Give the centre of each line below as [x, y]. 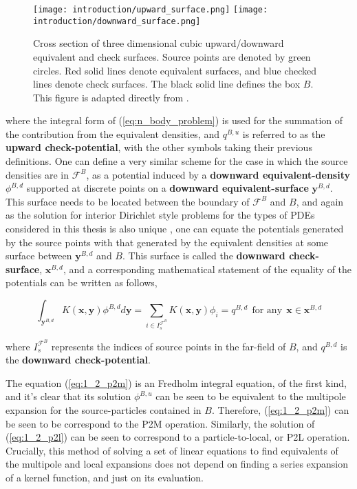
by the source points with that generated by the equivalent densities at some [167, 242]
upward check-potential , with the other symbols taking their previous [159, 147]
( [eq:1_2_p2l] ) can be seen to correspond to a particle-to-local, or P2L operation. [178, 437]
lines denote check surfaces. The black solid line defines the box [167, 84]
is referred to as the [284, 133]
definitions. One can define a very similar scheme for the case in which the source [177, 161]
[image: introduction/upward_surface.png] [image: [151, 10]
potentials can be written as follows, [82, 282]
